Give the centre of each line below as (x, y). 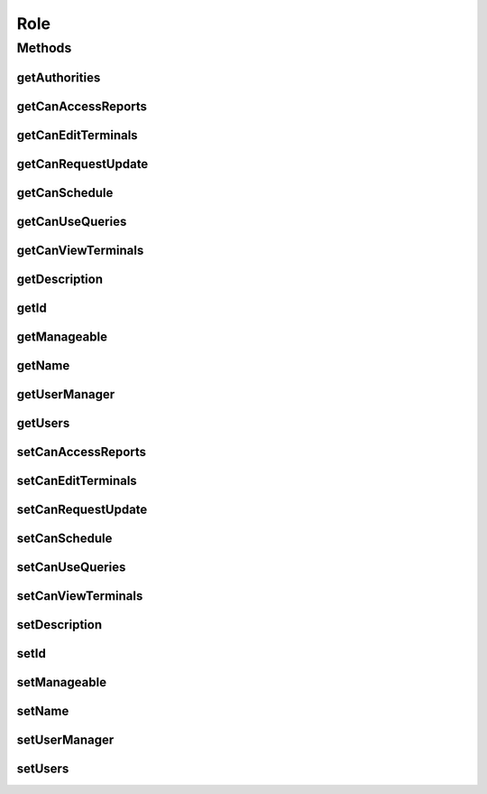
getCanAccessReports (82, 106)
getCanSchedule (65, 193)
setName (43, 710)
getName (43, 365)
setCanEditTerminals (77, 480)
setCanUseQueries (71, 567)
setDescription (60, 625)
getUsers (43, 423)
